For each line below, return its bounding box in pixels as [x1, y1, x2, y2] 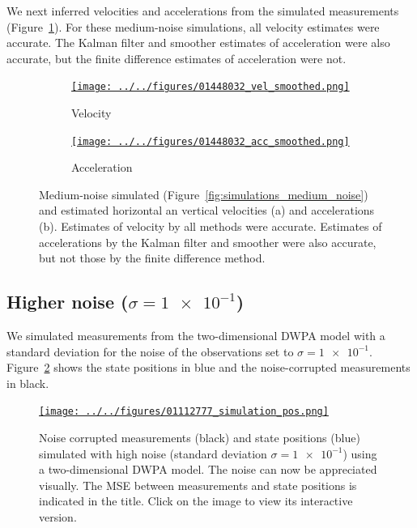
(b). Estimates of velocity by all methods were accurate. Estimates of [39, 218, 382, 235]
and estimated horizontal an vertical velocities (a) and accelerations [39, 202, 375, 219]
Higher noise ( [6, 289, 129, 314]
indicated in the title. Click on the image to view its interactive [39, 492, 353, 509]
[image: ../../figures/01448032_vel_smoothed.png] [71, 81, 350, 93]
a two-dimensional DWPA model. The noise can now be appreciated [39, 461, 377, 478]
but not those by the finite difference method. [39, 249, 266, 266]
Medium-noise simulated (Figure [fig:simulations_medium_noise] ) [39, 185, 368, 202]
